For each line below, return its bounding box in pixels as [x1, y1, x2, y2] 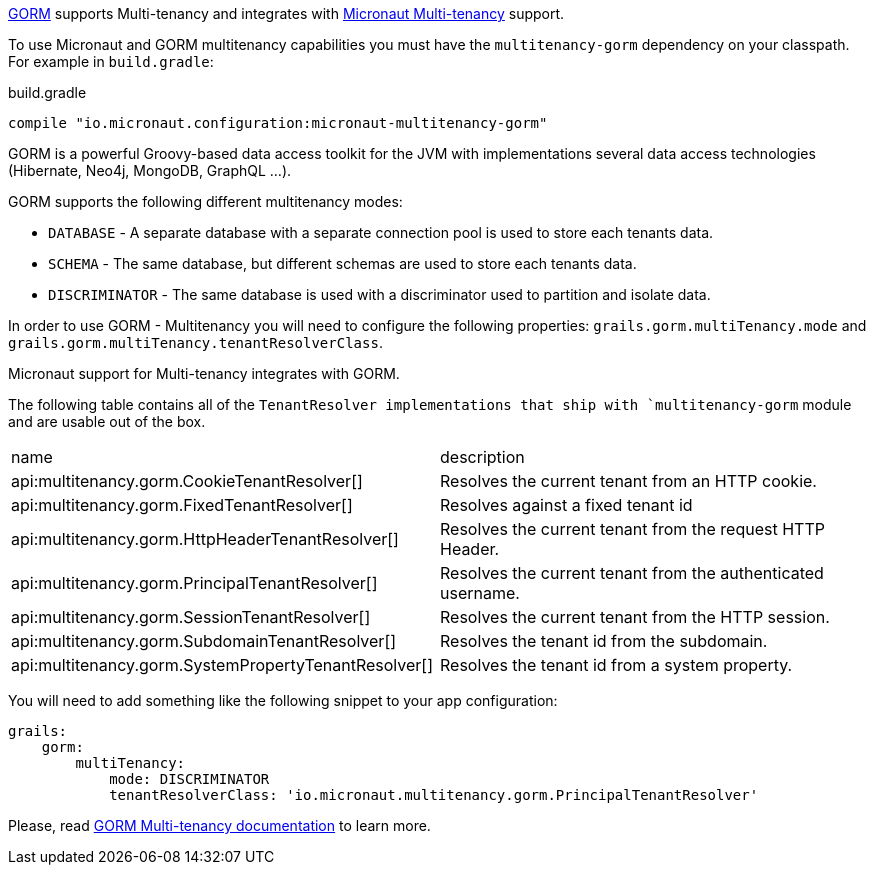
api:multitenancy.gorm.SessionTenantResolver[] [11, 607, 371, 627]
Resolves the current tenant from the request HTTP [440, 519, 825, 539]
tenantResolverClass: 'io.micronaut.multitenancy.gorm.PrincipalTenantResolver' [109, 787, 759, 803]
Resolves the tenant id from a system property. [440, 655, 793, 675]
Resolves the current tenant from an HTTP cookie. [440, 471, 817, 491]
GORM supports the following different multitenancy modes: [8, 193, 403, 210]
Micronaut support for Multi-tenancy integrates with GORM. [8, 365, 400, 382]
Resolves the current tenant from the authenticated [440, 563, 824, 583]
